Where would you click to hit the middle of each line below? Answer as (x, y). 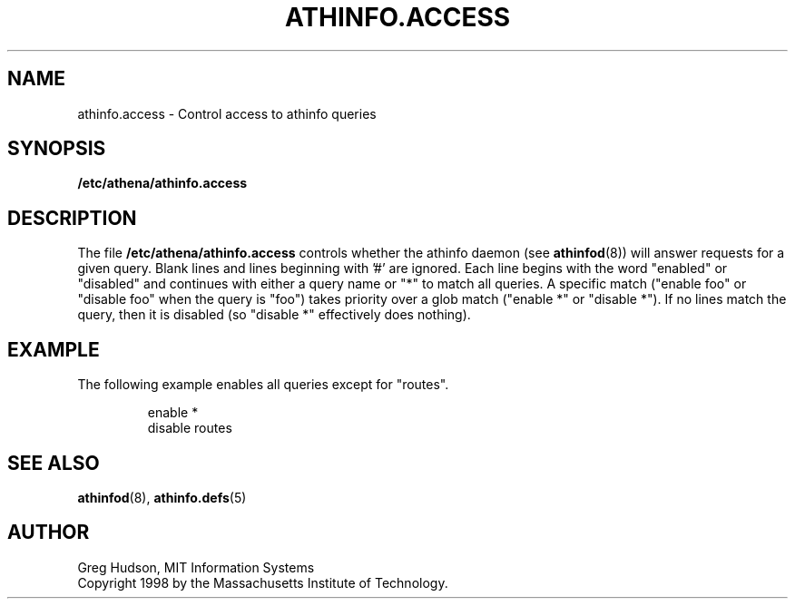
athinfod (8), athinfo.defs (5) (162, 497)
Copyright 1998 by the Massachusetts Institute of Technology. (263, 582)
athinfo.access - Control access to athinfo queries (227, 113)
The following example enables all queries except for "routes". (263, 385)
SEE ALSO (54, 463)
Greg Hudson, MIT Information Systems (196, 567)
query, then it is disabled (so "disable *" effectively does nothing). (274, 315)
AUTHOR (49, 533)
